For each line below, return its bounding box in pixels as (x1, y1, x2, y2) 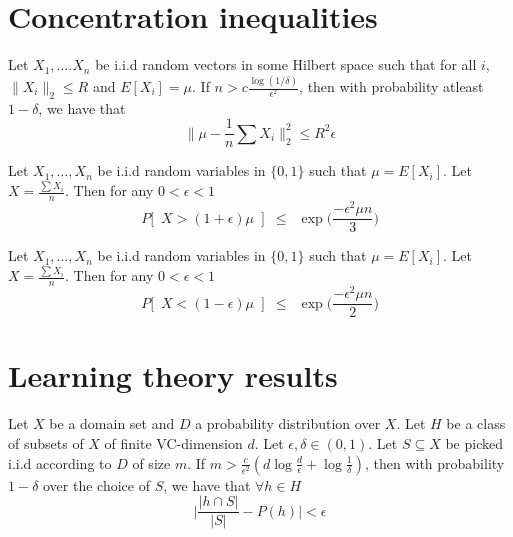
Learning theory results (8, 355, 338, 396)
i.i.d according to (8, 452, 112, 473)
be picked (445, 432, 503, 453)
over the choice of (43, 474, 150, 495)
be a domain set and (49, 413, 175, 434)
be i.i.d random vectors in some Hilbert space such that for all (95, 54, 477, 75)
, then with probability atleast (299, 76, 484, 97)
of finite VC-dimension (104, 432, 243, 453)
